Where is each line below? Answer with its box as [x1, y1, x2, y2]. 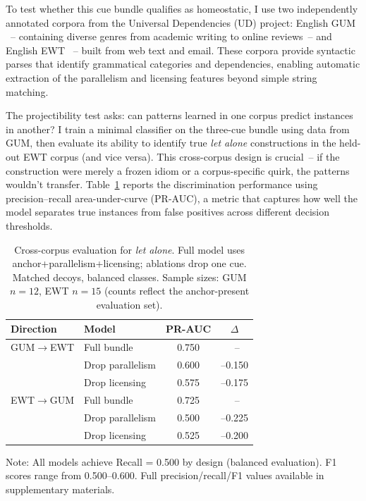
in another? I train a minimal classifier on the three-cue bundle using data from [6, 121, 350, 136]
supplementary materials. [6, 481, 115, 496]
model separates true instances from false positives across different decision [6, 204, 330, 219]
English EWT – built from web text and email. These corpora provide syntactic [6, 42, 355, 57]
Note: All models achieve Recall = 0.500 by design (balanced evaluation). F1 [6, 454, 337, 469]
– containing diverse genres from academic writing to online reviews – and [10, 29, 332, 44]
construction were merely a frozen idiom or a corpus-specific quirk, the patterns [6, 163, 350, 178]
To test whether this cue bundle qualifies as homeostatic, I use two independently [6, 1, 358, 16]
